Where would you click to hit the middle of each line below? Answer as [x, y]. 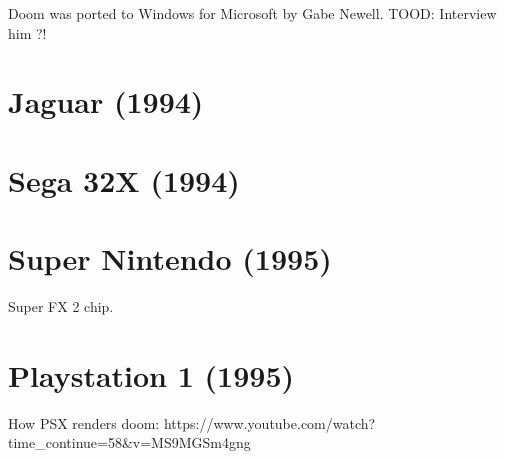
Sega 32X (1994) [124, 179]
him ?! [27, 32]
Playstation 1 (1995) [151, 374]
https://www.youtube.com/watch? [269, 422]
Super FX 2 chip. [61, 306]
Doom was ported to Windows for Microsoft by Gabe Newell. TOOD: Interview [252, 13]
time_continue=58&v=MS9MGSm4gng [129, 442]
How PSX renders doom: [84, 422]
